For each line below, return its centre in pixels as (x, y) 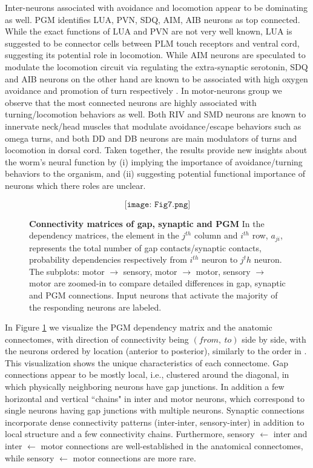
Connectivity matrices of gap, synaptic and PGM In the (147, 223)
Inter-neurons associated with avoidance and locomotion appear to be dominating (156, 7)
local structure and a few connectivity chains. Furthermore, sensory (130, 434)
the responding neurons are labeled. (95, 307)
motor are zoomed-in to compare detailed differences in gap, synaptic (157, 283)
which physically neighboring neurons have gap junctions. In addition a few (145, 387)
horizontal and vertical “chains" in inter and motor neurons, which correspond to (155, 398)
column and (216, 235)
